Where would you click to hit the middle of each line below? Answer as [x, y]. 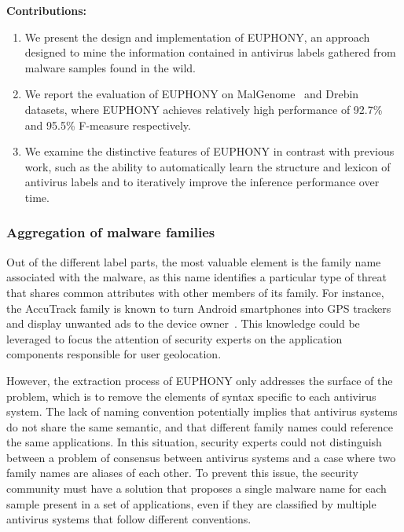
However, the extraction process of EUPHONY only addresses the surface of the [200, 380]
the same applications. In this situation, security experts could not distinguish [194, 442]
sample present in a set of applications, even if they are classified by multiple [191, 503]
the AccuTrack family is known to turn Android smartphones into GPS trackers [199, 308]
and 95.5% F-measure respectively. [108, 125]
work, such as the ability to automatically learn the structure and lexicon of [208, 166]
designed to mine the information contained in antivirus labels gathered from [210, 52]
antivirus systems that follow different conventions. [129, 519]
